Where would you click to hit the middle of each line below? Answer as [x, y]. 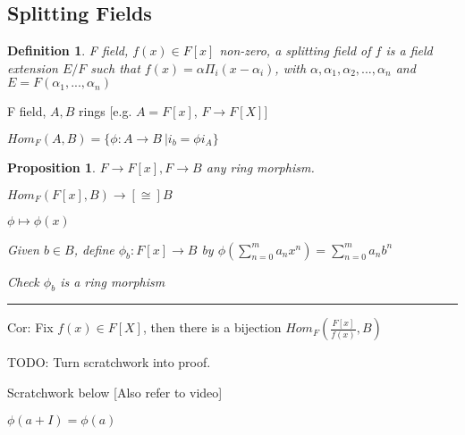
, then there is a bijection [212, 327]
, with [291, 67]
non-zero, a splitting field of [295, 50]
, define [94, 249]
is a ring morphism [113, 281]
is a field [409, 50]
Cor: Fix [30, 327]
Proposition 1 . [51, 167]
